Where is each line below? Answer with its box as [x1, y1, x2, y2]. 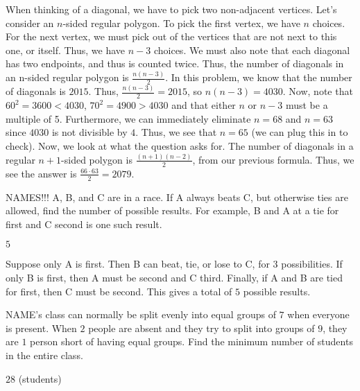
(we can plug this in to [251, 125, 348, 139]
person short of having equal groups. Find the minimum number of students [30, 334, 353, 349]
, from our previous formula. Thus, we [192, 152, 354, 166]
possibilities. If [281, 257, 343, 271]
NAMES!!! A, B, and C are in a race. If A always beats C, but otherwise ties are [6, 189, 348, 204]
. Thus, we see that [135, 125, 217, 139]
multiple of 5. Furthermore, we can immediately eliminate [6, 111, 251, 125]
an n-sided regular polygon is [6, 70, 129, 85]
